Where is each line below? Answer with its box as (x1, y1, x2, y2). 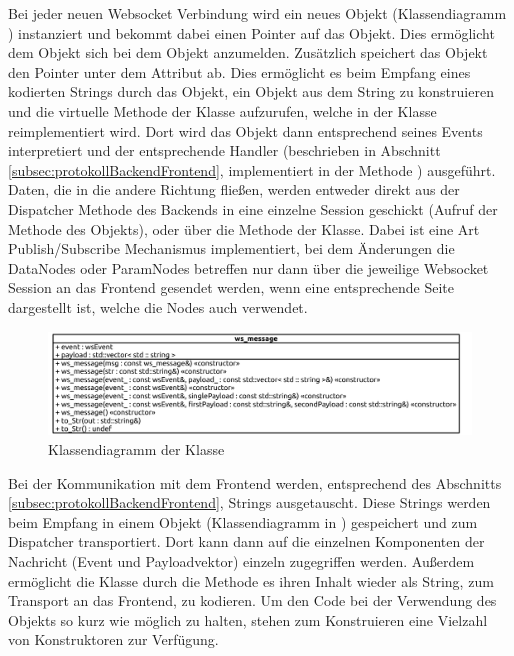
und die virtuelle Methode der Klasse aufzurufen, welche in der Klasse (8, 100, 437, 121)
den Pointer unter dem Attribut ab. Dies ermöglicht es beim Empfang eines (8, 61, 471, 82)
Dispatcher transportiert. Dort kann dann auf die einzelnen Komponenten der (8, 531, 485, 552)
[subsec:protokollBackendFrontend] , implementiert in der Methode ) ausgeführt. (8, 159, 496, 180)
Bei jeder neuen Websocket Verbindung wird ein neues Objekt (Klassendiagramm (8, 3, 507, 23)
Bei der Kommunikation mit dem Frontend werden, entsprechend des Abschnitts (8, 472, 502, 493)
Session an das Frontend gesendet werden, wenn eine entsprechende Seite (8, 277, 454, 298)
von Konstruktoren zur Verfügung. (8, 629, 219, 650)
